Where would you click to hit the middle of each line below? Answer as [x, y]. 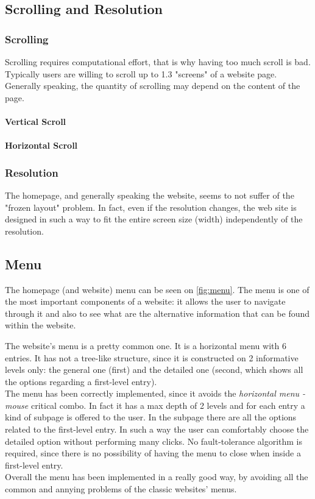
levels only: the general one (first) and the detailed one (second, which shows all [154, 370]
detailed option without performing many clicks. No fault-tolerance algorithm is [154, 441]
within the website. [41, 325]
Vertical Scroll [36, 121]
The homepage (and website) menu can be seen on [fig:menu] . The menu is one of [157, 289]
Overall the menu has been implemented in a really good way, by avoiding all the [157, 477]
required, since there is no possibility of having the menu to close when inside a [153, 453]
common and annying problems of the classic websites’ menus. [121, 489]
